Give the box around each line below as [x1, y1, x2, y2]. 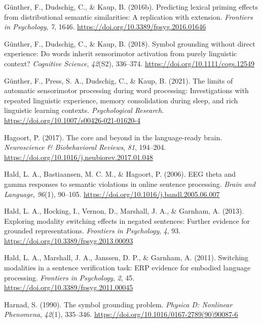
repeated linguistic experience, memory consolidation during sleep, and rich [4, 95, 238, 105]
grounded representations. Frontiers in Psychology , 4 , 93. [4, 225, 181, 236]
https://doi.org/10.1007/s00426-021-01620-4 [4, 114, 140, 125]
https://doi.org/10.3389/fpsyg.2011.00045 [4, 282, 133, 293]
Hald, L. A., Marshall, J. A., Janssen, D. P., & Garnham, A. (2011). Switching [4, 252, 249, 263]
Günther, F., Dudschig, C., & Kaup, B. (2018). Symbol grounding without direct [4, 38, 255, 49]
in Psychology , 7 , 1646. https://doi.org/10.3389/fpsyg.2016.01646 [4, 21, 206, 32]
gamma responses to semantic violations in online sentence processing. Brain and [4, 178, 255, 189]
